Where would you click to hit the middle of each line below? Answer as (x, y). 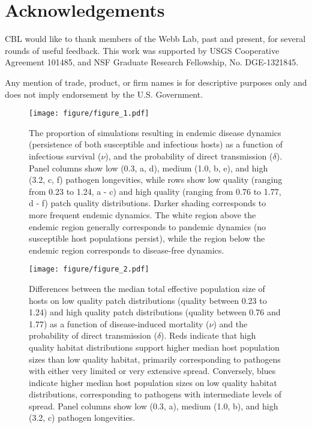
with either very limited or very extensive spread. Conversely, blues (152, 371)
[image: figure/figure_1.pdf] (89, 114)
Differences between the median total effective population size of (147, 288)
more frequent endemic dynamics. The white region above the (142, 214)
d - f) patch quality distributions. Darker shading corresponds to (148, 203)
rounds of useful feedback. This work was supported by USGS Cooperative (142, 50)
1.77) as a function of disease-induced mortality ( (119, 323)
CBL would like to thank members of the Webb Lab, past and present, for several (155, 39)
